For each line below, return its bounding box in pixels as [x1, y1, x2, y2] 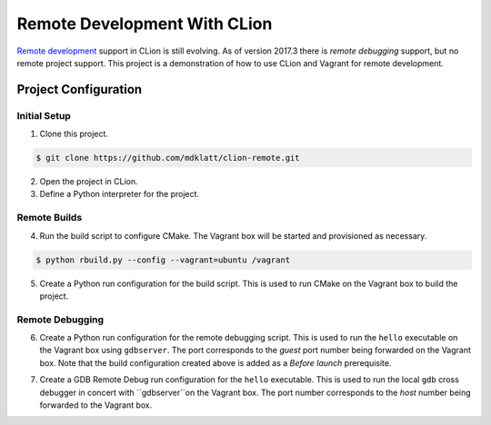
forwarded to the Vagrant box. [39, 400, 153, 410]
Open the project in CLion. [39, 176, 138, 187]
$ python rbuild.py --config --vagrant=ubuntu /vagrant [35, 254, 291, 265]
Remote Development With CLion [16, 14, 273, 34]
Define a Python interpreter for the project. [39, 189, 200, 200]
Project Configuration [16, 82, 143, 97]
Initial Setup [16, 109, 72, 122]
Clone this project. [39, 128, 109, 140]
